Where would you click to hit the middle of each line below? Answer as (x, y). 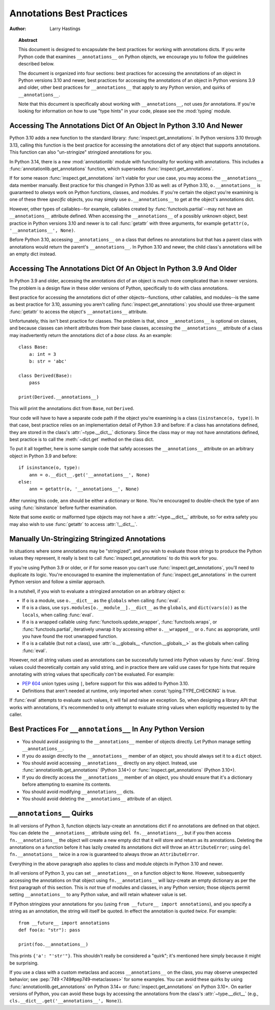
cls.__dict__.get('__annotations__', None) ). (66, 1001)
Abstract (28, 40)
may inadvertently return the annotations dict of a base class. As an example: (91, 335)
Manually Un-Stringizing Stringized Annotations (88, 539)
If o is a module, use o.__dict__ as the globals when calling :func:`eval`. (101, 600)
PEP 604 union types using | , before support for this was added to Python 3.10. (106, 684)
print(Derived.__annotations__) (59, 397)
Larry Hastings (65, 29)
